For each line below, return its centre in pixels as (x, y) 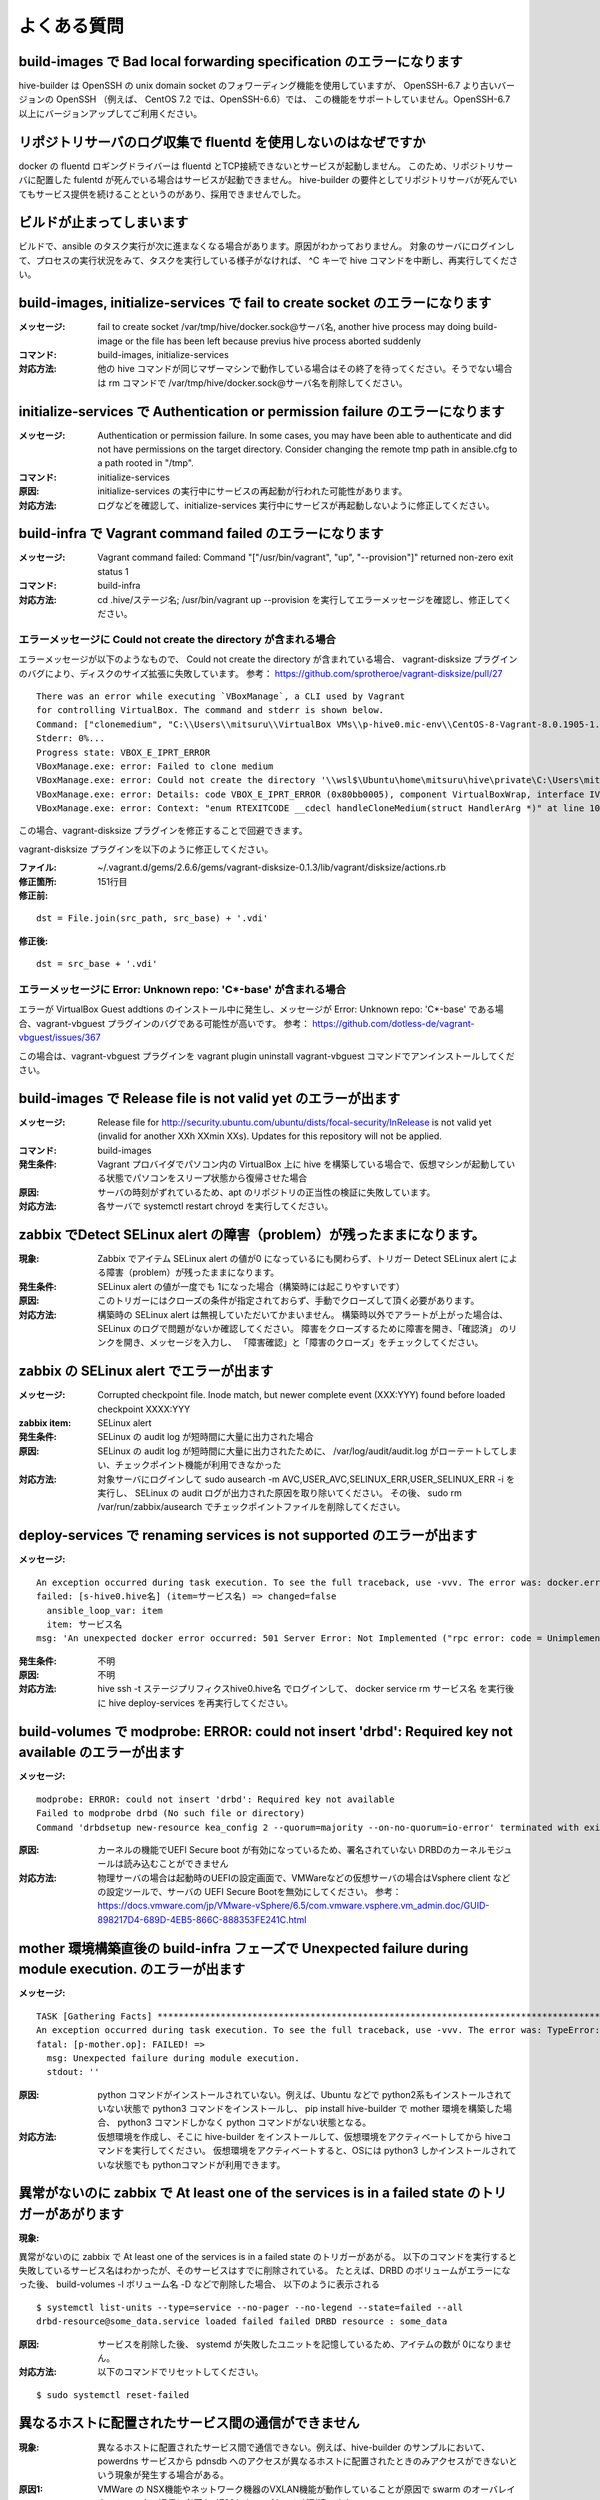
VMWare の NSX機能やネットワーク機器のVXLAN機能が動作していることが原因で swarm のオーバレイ (306, 2489)
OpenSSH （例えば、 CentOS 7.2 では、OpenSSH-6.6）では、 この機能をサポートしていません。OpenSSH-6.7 (283, 99)
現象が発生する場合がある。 (171, 2475)
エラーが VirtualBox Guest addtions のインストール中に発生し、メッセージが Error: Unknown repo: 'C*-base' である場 (261, 1009)
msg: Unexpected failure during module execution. (173, 2058)
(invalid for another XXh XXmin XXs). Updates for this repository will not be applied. (269, 1136)
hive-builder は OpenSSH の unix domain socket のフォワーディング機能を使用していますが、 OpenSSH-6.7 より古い (258, 86)
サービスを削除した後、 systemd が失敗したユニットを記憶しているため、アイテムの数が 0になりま (300, 2344)
